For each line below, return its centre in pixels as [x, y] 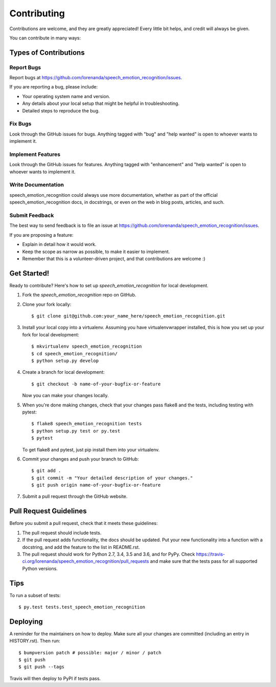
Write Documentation [37, 185]
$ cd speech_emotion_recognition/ [74, 353]
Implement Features [35, 154]
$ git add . [46, 471]
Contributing [37, 13]
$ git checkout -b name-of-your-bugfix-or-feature [96, 384]
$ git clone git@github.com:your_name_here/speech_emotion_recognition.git [128, 316]
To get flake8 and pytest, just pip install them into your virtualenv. [91, 449]
